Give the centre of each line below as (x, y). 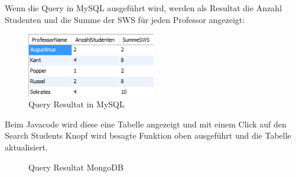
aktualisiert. (26, 147)
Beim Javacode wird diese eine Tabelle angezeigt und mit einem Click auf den (146, 124)
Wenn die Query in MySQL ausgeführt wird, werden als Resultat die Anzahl (144, 8)
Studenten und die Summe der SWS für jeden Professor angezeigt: (125, 19)
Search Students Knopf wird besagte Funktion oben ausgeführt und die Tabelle (148, 135)
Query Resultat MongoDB (76, 167)
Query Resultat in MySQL (77, 104)
